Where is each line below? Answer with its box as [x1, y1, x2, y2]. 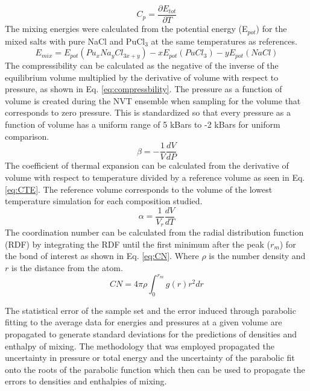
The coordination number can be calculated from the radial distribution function [5, 226, 304, 239]
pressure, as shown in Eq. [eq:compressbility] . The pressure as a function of [5, 83, 282, 95]
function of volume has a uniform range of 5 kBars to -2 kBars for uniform [5, 118, 280, 131]
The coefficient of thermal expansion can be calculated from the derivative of [5, 159, 289, 172]
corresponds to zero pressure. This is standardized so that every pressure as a [5, 106, 291, 119]
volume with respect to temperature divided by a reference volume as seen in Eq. [5, 170, 305, 183]
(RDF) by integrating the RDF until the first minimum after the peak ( [5, 237, 271, 250]
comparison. [5, 130, 49, 142]
